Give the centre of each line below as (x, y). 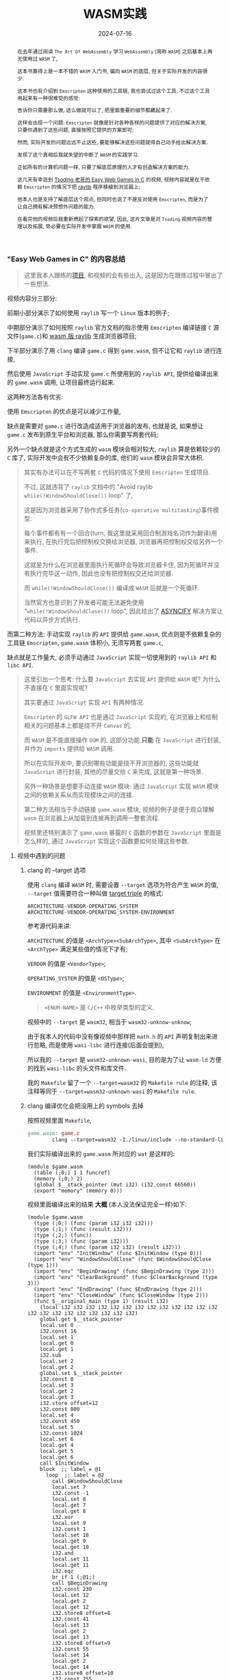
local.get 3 (57, 1397)
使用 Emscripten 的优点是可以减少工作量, (64, 411)
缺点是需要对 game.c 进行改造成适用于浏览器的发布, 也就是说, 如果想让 (105, 426)
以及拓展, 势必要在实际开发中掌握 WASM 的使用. (77, 226)
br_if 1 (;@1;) (74, 1577)
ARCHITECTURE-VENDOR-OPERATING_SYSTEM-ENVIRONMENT (101, 912)
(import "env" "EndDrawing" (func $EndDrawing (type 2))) (118, 1289)
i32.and (63, 1553)
